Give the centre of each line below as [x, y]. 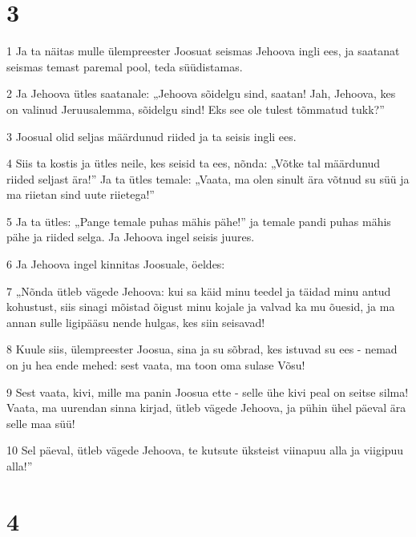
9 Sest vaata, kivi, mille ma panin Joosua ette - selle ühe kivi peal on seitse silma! [208, 392]
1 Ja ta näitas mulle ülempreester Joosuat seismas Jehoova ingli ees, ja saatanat [203, 51]
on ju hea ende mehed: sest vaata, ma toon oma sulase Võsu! [156, 365]
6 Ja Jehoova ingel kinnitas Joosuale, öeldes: [116, 264]
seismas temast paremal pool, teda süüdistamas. [125, 66]
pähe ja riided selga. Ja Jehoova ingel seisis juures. [131, 237]
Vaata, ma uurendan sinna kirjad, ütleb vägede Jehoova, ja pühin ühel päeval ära [206, 408]
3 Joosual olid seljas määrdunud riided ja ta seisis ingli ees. [151, 136]
